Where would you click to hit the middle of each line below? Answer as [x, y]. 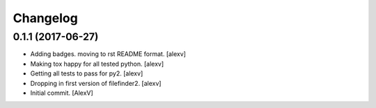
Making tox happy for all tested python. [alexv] [97, 64]
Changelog [45, 18]
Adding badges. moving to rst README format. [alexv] [108, 54]
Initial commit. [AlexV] [62, 93]
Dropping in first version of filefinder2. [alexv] [96, 83]
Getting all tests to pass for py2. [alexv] [87, 73]
